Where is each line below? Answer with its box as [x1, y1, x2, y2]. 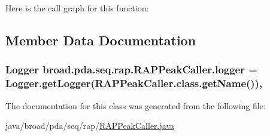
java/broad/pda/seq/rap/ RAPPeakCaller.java [5, 119, 174, 132]
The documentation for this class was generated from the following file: [5, 99, 266, 112]
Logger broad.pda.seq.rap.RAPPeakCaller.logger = [5, 62, 257, 77]
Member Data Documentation [5, 30, 196, 49]
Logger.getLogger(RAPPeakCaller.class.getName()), [5, 76, 263, 91]
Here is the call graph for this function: [5, 2, 149, 14]
